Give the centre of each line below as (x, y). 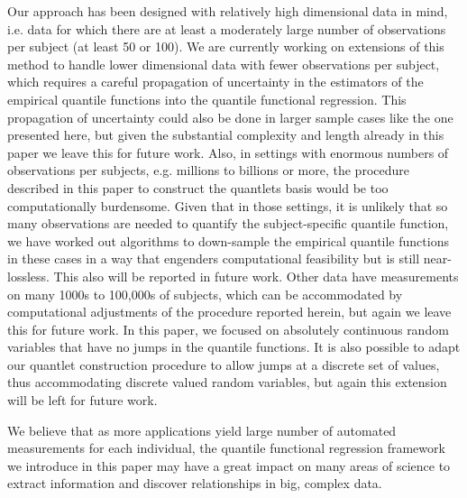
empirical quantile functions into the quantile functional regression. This (207, 99)
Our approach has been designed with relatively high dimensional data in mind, (228, 11)
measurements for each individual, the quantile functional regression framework (226, 448)
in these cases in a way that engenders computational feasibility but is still (214, 258)
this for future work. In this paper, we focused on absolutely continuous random (228, 329)
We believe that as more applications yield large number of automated (202, 430)
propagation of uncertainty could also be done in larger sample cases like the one (230, 117)
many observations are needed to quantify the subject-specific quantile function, (228, 223)
